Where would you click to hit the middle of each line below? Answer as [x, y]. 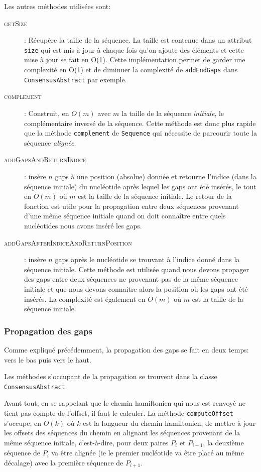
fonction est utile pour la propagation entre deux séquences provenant [132, 206]
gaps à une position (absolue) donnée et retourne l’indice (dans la [156, 176]
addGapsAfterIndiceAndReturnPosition [68, 242]
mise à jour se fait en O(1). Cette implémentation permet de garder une [135, 60]
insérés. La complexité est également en [85, 299]
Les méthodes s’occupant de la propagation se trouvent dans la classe [111, 376]
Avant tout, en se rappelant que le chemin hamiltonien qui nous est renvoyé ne [125, 403]
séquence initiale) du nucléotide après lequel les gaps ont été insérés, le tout [140, 186]
